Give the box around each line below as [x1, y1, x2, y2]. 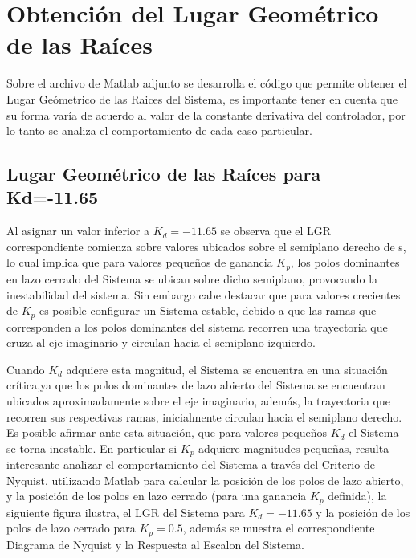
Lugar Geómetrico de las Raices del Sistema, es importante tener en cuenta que [6, 90, 398, 107]
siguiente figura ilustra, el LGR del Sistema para [6, 503, 245, 520]
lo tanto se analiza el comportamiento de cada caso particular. [6, 122, 312, 139]
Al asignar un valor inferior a [6, 222, 149, 239]
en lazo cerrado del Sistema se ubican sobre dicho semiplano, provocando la [6, 270, 378, 287]
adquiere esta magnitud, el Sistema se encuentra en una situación [66, 360, 388, 377]
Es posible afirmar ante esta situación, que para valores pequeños [6, 424, 328, 441]
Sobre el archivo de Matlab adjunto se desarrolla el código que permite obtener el [6, 75, 407, 92]
